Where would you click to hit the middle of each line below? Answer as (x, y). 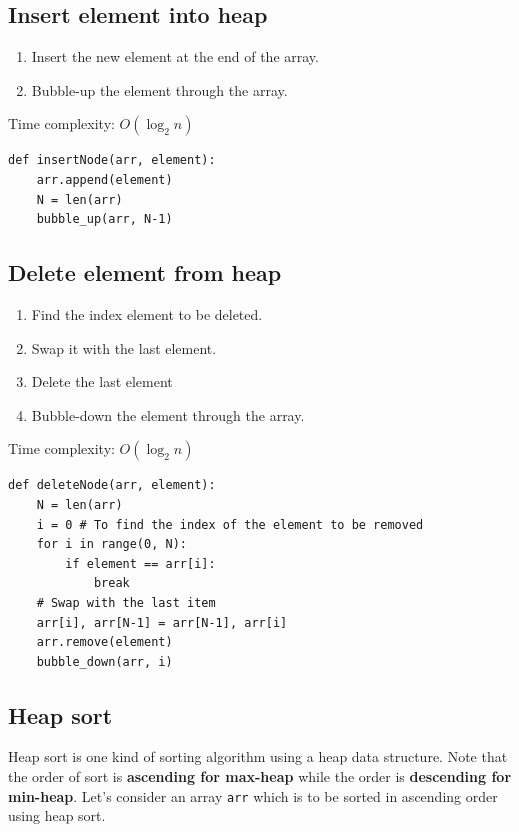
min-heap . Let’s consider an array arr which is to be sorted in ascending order (253, 795)
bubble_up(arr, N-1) (104, 219)
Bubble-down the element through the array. (168, 414)
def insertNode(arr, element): (112, 160)
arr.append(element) (104, 179)
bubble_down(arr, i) (104, 661)
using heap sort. (57, 815)
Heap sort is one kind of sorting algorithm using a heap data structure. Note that (258, 756)
